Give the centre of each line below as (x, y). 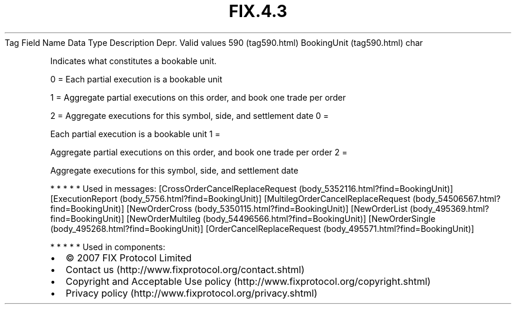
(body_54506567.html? (457, 198)
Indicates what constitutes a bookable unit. (133, 61)
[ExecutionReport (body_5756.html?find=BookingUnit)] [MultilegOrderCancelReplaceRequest (230, 198)
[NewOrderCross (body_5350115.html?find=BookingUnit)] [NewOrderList (267, 208)
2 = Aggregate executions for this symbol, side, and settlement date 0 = (190, 115)
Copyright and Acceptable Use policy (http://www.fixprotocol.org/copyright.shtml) (248, 281)
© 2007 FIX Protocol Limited (129, 257)
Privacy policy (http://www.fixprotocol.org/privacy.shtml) (191, 293)
